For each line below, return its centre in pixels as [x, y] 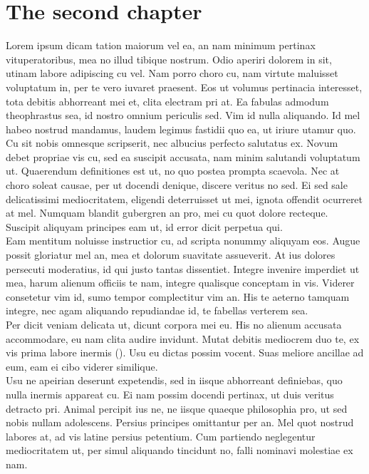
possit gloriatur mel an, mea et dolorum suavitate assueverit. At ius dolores [171, 255]
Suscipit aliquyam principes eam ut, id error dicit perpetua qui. [144, 226]
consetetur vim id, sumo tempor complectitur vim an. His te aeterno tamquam [178, 296]
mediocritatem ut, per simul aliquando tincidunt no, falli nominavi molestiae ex [180, 450]
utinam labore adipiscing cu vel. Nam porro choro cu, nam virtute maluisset [172, 73]
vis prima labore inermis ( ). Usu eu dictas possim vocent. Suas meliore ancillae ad [185, 352]
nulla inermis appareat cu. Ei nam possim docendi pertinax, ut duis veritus [170, 394]
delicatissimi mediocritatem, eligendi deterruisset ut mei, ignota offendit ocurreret [184, 199]
